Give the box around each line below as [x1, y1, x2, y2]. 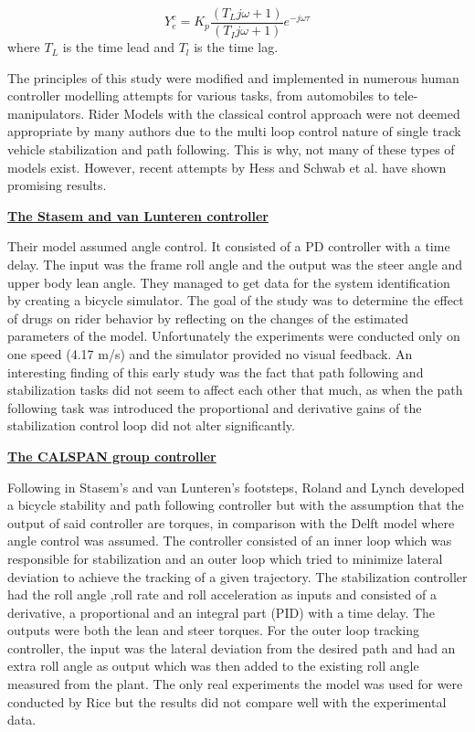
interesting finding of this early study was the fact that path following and [7, 362, 424, 381]
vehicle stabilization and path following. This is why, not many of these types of [7, 140, 455, 159]
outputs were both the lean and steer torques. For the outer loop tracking [7, 621, 420, 640]
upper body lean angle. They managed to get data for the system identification [7, 272, 450, 292]
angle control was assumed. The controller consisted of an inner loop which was [7, 531, 452, 550]
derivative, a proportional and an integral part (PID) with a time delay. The [7, 602, 436, 621]
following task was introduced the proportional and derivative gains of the [7, 398, 422, 417]
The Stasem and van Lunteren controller [7, 206, 269, 225]
